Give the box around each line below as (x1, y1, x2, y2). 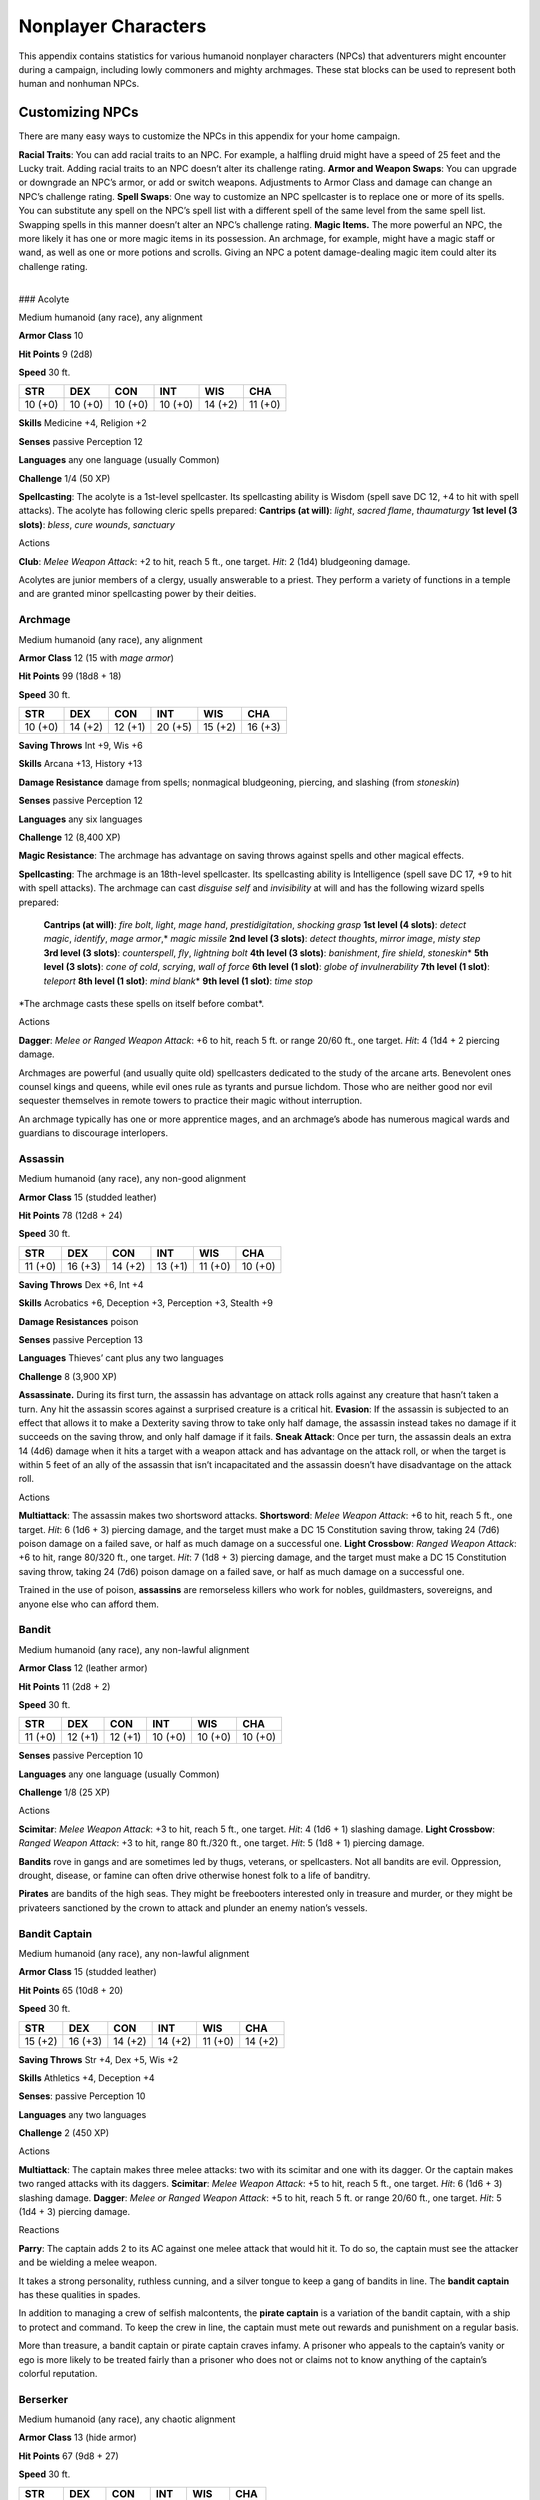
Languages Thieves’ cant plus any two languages (18, 1352, 224, 1364)
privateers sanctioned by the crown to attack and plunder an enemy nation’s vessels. (18, 1901, 369, 1914)
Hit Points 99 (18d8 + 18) (18, 670, 122, 682)
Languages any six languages (18, 813, 143, 825)
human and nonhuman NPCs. (18, 78, 140, 90)
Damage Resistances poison (18, 1315, 139, 1327)
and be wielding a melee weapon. (18, 2256, 157, 2269)
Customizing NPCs (18, 104, 139, 121)
